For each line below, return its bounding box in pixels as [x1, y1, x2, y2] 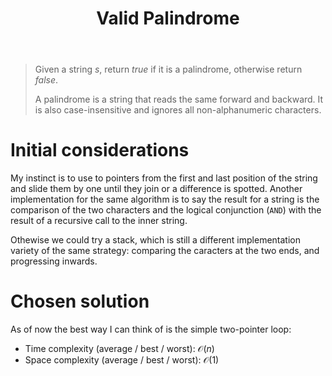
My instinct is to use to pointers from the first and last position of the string [10, 172, 318, 184]
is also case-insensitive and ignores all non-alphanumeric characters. [34, 104, 322, 116]
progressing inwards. [10, 255, 98, 267]
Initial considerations [10, 139, 190, 162]
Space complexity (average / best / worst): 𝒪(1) [24, 354, 220, 366]
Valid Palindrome [96, 7, 240, 30]
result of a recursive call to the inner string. [10, 215, 188, 227]
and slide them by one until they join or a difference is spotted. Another [10, 183, 303, 195]
